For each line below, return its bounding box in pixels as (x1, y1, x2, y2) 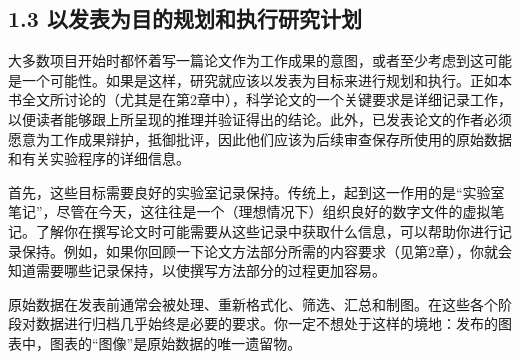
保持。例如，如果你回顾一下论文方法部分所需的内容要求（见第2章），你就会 (21, 240, 512, 261)
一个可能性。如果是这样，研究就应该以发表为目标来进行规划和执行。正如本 (21, 69, 512, 90)
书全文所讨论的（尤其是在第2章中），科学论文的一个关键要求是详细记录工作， (8, 89, 512, 110)
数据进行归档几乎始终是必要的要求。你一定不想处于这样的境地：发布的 (35, 313, 498, 334)
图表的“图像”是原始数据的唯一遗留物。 (49, 332, 302, 353)
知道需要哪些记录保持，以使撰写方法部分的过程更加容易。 (8, 260, 386, 281)
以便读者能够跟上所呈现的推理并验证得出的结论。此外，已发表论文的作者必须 (8, 108, 512, 129)
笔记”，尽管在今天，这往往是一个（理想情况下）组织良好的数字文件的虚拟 (8, 201, 491, 222)
